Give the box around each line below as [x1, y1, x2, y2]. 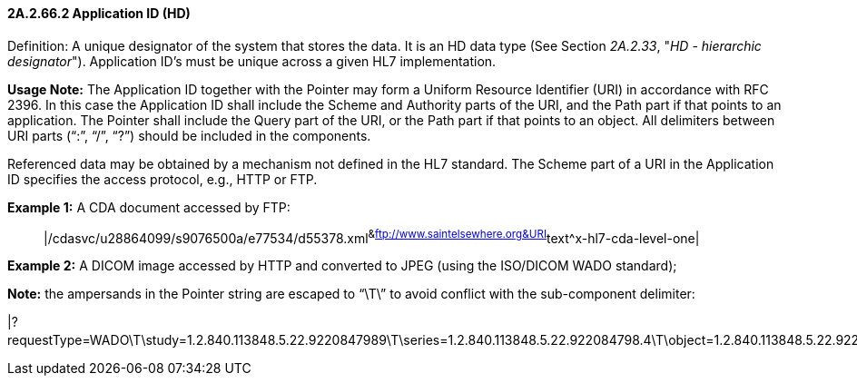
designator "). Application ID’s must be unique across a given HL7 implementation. [7, 53, 497, 69]
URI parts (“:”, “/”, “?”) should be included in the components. [7, 127, 371, 143]
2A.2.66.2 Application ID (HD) [7, 5, 191, 21]
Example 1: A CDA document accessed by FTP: [7, 199, 291, 215]
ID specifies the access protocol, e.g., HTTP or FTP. [7, 171, 318, 187]
